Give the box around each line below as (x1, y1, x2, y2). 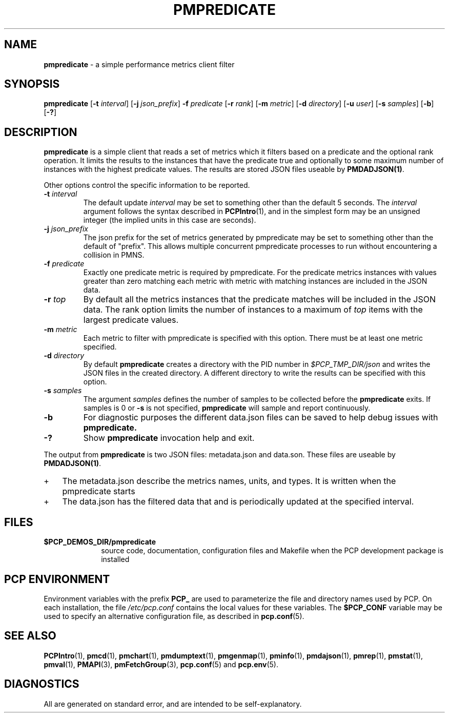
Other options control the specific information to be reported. (44, 181, 250, 190)
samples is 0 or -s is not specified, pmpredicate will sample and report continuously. (83, 403, 371, 413)
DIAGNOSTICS (4, 677, 79, 691)
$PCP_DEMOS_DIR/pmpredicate (44, 537, 156, 547)
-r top (44, 294, 66, 305)
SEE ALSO (4, 629, 56, 643)
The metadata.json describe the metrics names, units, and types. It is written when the (62, 476, 396, 487)
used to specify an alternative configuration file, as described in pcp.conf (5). (44, 611, 304, 621)
